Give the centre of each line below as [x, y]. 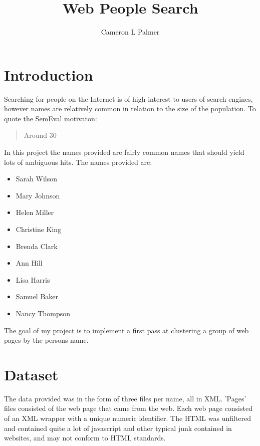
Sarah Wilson [36, 179]
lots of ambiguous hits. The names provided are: [78, 162]
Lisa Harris [33, 279]
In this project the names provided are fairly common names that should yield [124, 152]
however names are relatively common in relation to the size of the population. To [130, 108]
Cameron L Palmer [130, 32]
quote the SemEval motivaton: [51, 118]
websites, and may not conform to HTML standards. [85, 438]
